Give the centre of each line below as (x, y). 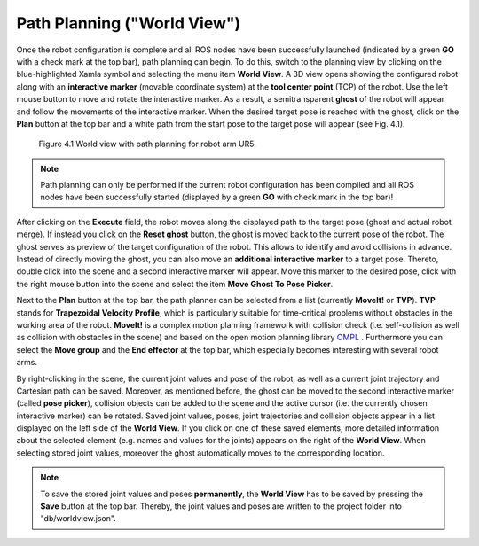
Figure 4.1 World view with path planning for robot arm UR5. (147, 144)
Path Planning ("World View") (129, 23)
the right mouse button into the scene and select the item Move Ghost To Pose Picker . (175, 284)
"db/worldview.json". (79, 519)
